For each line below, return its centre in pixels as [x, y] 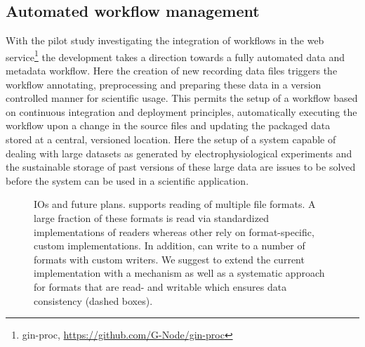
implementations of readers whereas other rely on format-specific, [174, 231]
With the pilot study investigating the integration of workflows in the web [165, 40]
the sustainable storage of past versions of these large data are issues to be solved [181, 167]
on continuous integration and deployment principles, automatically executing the [181, 111]
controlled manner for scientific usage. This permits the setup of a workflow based [182, 98]
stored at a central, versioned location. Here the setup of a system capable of [171, 139]
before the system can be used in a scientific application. [127, 180]
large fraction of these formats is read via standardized [151, 217]
